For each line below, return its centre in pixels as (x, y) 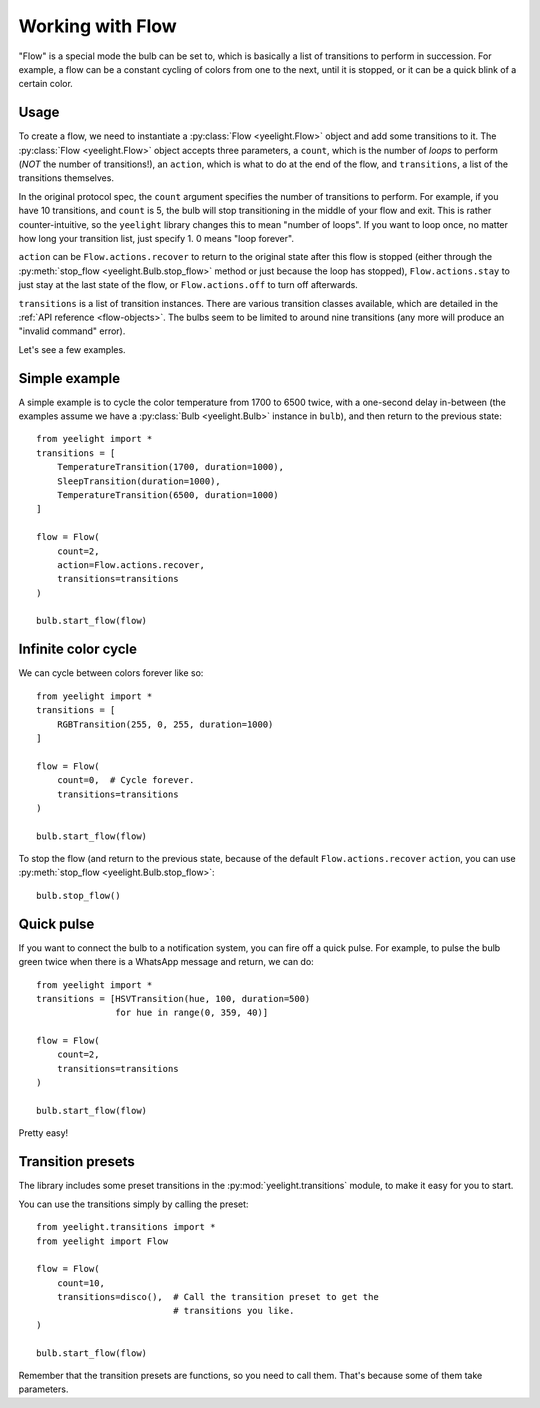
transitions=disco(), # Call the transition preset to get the (217, 1297)
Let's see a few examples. (72, 349)
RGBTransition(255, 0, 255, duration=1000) (165, 724)
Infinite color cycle (78, 649)
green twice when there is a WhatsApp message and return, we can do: (166, 962)
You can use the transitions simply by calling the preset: (133, 1204)
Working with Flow (97, 26)
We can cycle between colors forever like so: (111, 673)
